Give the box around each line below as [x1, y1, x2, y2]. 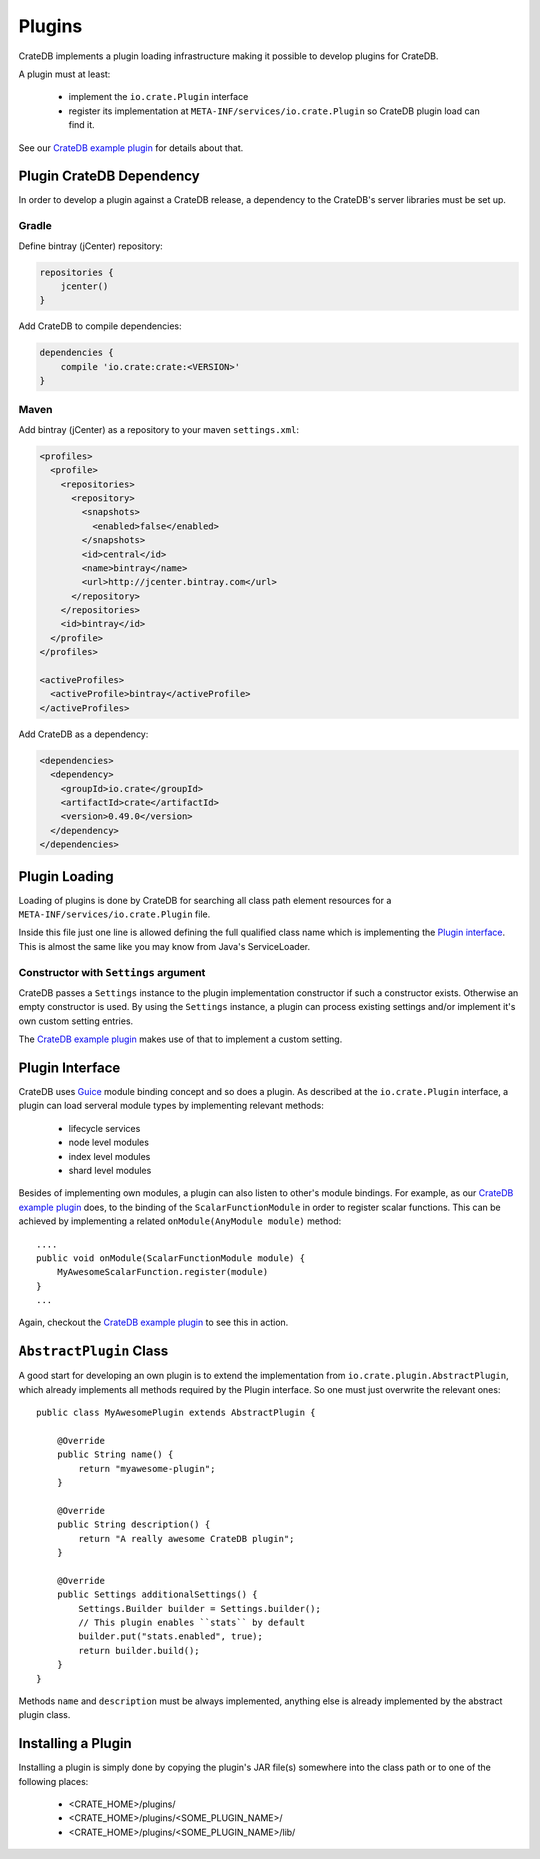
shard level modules [68, 1164, 152, 1176]
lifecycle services [68, 1122, 141, 1134]
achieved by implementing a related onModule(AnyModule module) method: [18, 1215, 342, 1227]
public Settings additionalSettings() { [56, 1589, 259, 1600]
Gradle [18, 219, 52, 233]
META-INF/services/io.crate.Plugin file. [18, 908, 211, 920]
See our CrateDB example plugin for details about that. [18, 141, 244, 154]
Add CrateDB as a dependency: [18, 728, 149, 740]
